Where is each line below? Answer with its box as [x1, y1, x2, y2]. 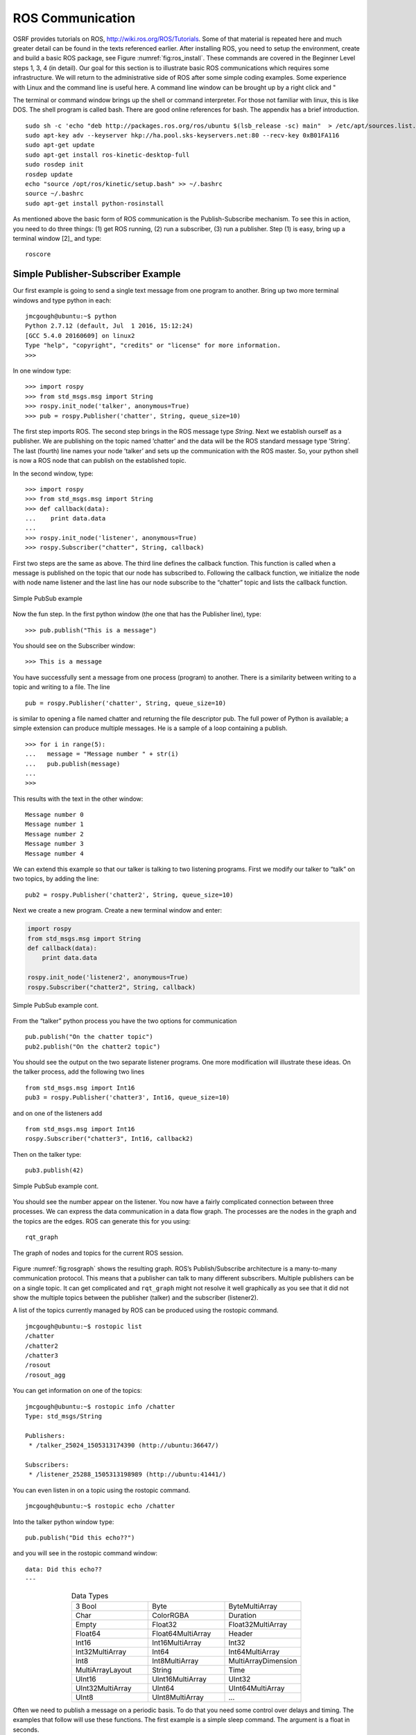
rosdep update [25, 170, 73, 178]
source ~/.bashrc [25, 189, 84, 198]
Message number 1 [25, 820, 84, 829]
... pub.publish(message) [25, 760, 121, 768]
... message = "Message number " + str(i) [25, 750, 180, 758]
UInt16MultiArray [151, 1674, 207, 1684]
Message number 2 [25, 830, 84, 838]
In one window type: [12, 366, 71, 375]
